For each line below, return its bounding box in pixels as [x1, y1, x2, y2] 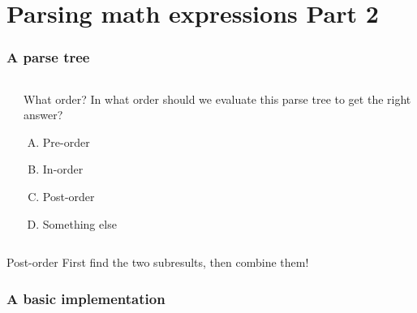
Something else [42, 215, 117, 232]
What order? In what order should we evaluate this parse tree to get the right [24, 90, 411, 107]
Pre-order [42, 133, 90, 150]
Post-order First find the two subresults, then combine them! [6, 254, 309, 271]
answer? [24, 106, 63, 123]
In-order [42, 161, 84, 178]
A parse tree [6, 47, 90, 67]
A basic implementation [6, 288, 166, 308]
